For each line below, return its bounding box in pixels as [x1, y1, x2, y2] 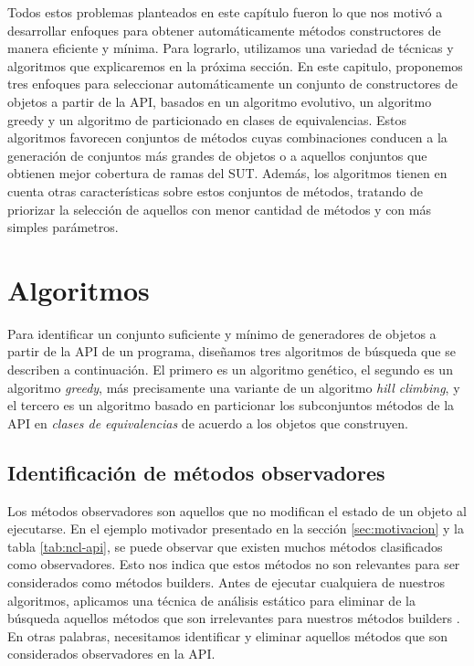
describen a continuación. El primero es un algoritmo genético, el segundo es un [7, 360, 453, 379]
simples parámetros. [7, 217, 119, 237]
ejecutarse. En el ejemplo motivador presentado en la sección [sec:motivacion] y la [7, 519, 464, 538]
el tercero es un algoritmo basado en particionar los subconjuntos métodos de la [7, 396, 455, 415]
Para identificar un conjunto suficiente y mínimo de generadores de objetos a [7, 323, 437, 343]
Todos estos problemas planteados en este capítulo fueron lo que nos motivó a [7, 3, 443, 21]
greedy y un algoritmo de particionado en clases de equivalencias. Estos [7, 110, 407, 129]
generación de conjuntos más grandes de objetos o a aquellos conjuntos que [7, 145, 427, 164]
